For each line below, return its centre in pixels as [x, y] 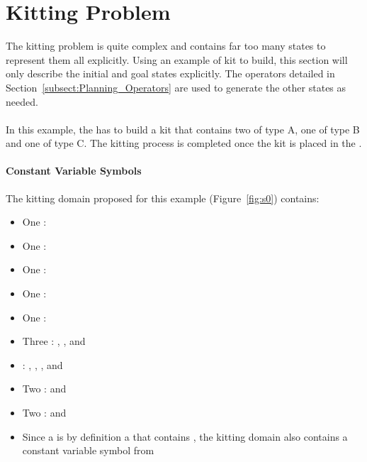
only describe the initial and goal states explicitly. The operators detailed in [170, 73]
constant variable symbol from [88, 450]
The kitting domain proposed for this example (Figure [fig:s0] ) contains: [163, 198]
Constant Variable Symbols [74, 171]
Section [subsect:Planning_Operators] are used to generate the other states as [176, 87]
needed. [22, 101]
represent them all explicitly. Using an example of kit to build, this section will [177, 59]
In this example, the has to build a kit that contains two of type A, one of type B [183, 129]
